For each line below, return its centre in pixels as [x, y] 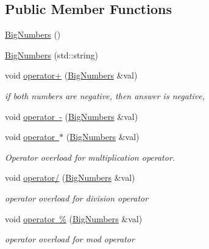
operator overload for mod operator [70, 239]
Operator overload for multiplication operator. [90, 157]
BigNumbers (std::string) [51, 54]
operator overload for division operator [77, 198]
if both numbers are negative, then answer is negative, [105, 95]
